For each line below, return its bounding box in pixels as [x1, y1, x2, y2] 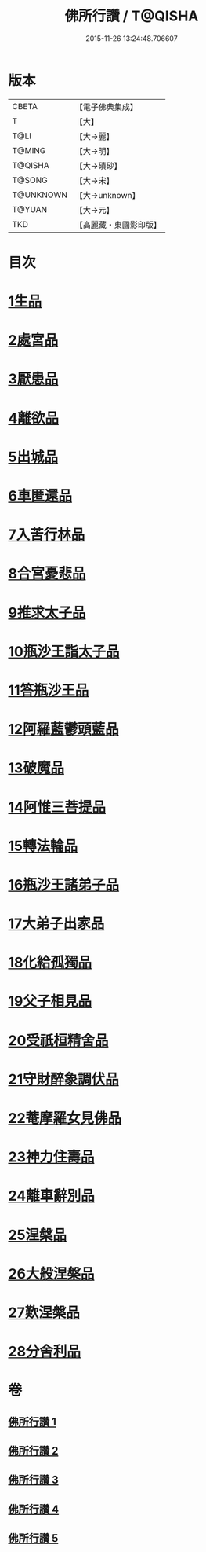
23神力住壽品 [8, 1148, 95, 1166]
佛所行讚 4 [8, 1502, 60, 1516]
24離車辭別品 [8, 1187, 96, 1205]
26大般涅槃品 [8, 1264, 95, 1282]
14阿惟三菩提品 [8, 798, 107, 816]
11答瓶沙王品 [8, 681, 89, 699]
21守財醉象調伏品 [8, 1070, 119, 1088]
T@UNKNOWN [12, 189, 68, 200]
